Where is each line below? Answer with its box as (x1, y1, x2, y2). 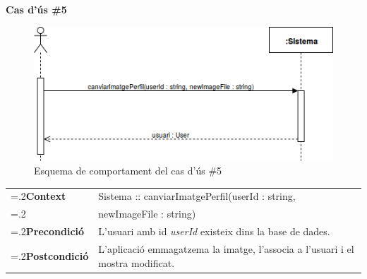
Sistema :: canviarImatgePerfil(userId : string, (98, 189, 296, 203)
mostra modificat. (98, 255, 175, 270)
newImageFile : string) (98, 206, 196, 221)
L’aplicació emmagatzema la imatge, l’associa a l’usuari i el (98, 242, 354, 256)
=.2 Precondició (11, 224, 85, 239)
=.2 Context (11, 189, 66, 203)
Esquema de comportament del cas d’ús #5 (34, 163, 222, 178)
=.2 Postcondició (11, 248, 89, 263)
